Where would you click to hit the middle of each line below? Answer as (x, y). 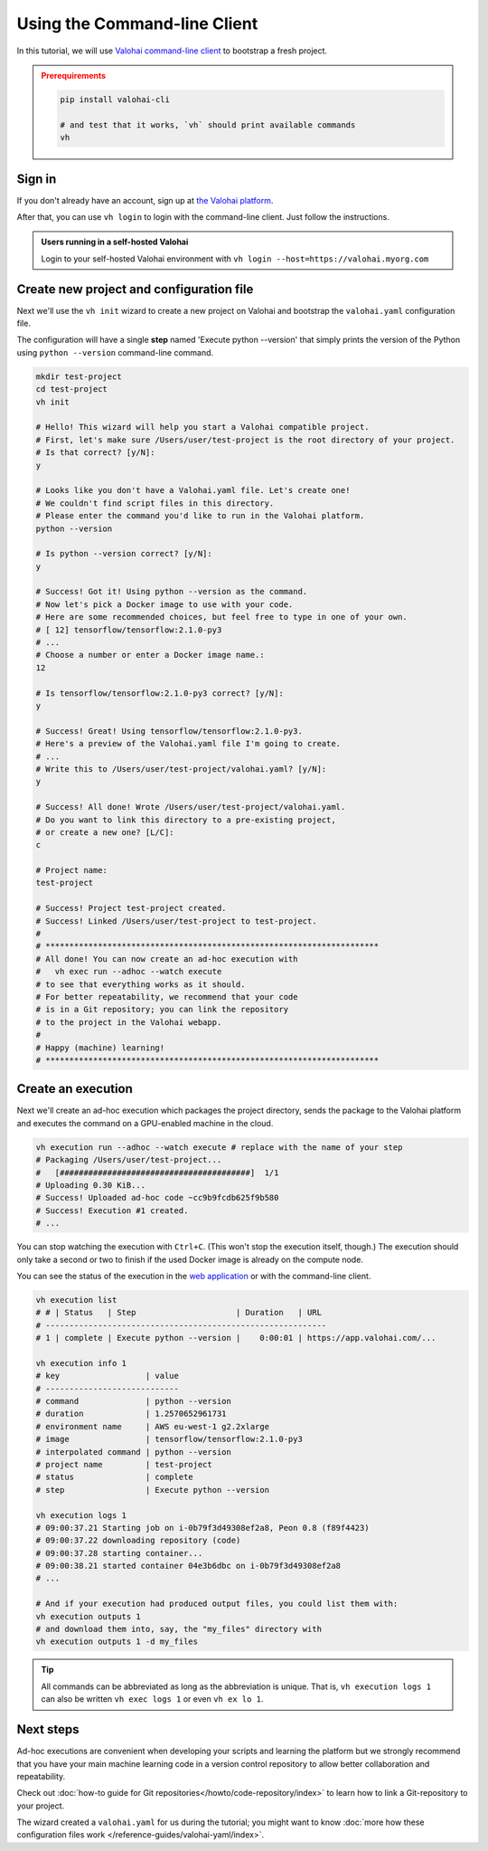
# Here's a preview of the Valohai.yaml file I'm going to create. (188, 744)
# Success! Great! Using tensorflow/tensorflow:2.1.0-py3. (169, 731)
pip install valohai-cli (115, 99)
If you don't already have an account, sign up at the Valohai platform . (145, 200)
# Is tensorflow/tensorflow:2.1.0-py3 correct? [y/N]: (160, 693)
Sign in (37, 179)
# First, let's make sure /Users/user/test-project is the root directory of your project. (245, 440)
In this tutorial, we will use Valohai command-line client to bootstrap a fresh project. (172, 51)
